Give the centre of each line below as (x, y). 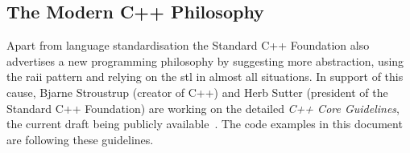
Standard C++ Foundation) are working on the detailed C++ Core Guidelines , (203, 108)
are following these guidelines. (80, 139)
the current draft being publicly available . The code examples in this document (205, 124)
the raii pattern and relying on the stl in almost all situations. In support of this (205, 76)
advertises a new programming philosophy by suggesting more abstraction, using (205, 60)
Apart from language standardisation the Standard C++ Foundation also (188, 45)
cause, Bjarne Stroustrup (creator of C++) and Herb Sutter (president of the (197, 92)
